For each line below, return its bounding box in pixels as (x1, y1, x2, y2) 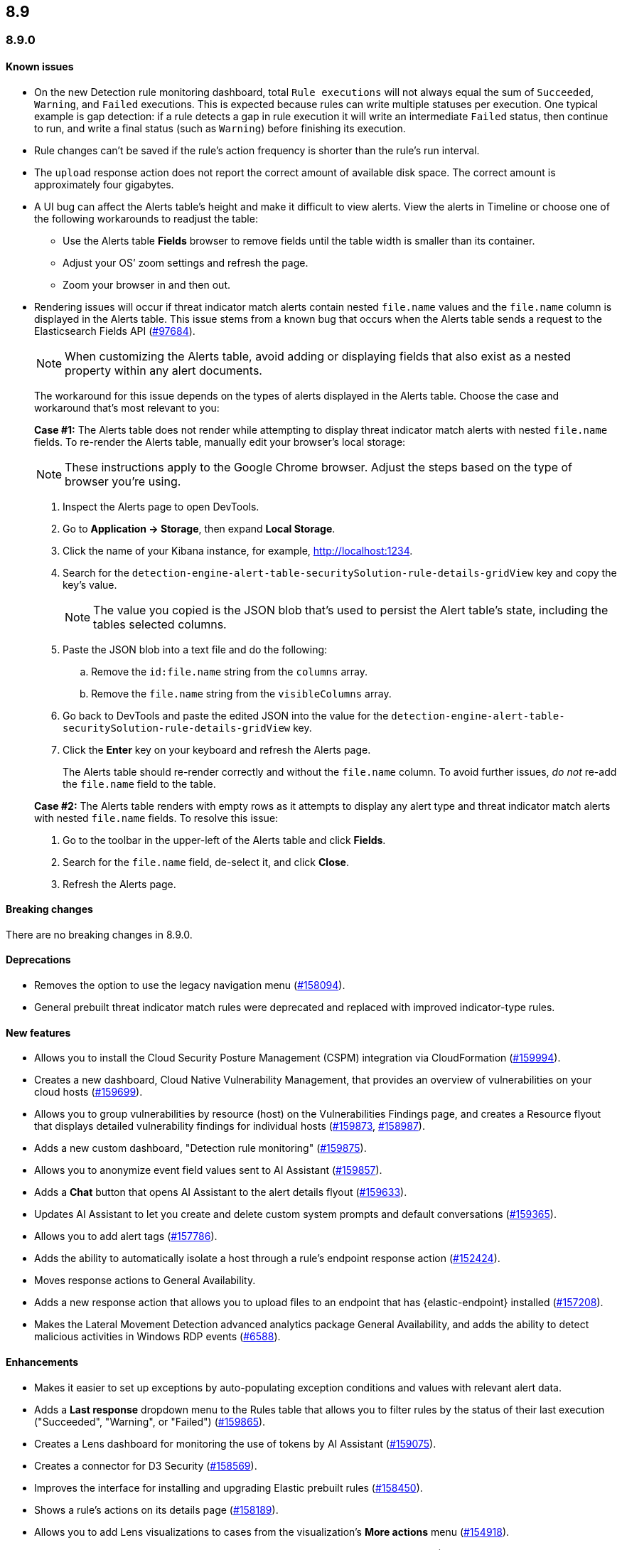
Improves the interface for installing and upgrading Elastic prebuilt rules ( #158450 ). (34, 1481, 423, 1494)
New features (6, 1026, 71, 1039)
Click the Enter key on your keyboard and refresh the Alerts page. (63, 743, 371, 756)
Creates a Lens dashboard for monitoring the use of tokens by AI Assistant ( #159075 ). (34, 1437, 436, 1450)
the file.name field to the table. (63, 777, 216, 790)
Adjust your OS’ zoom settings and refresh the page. (63, 256, 309, 269)
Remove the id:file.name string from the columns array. (91, 665, 368, 678)
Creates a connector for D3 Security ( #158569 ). (34, 1459, 257, 1472)
